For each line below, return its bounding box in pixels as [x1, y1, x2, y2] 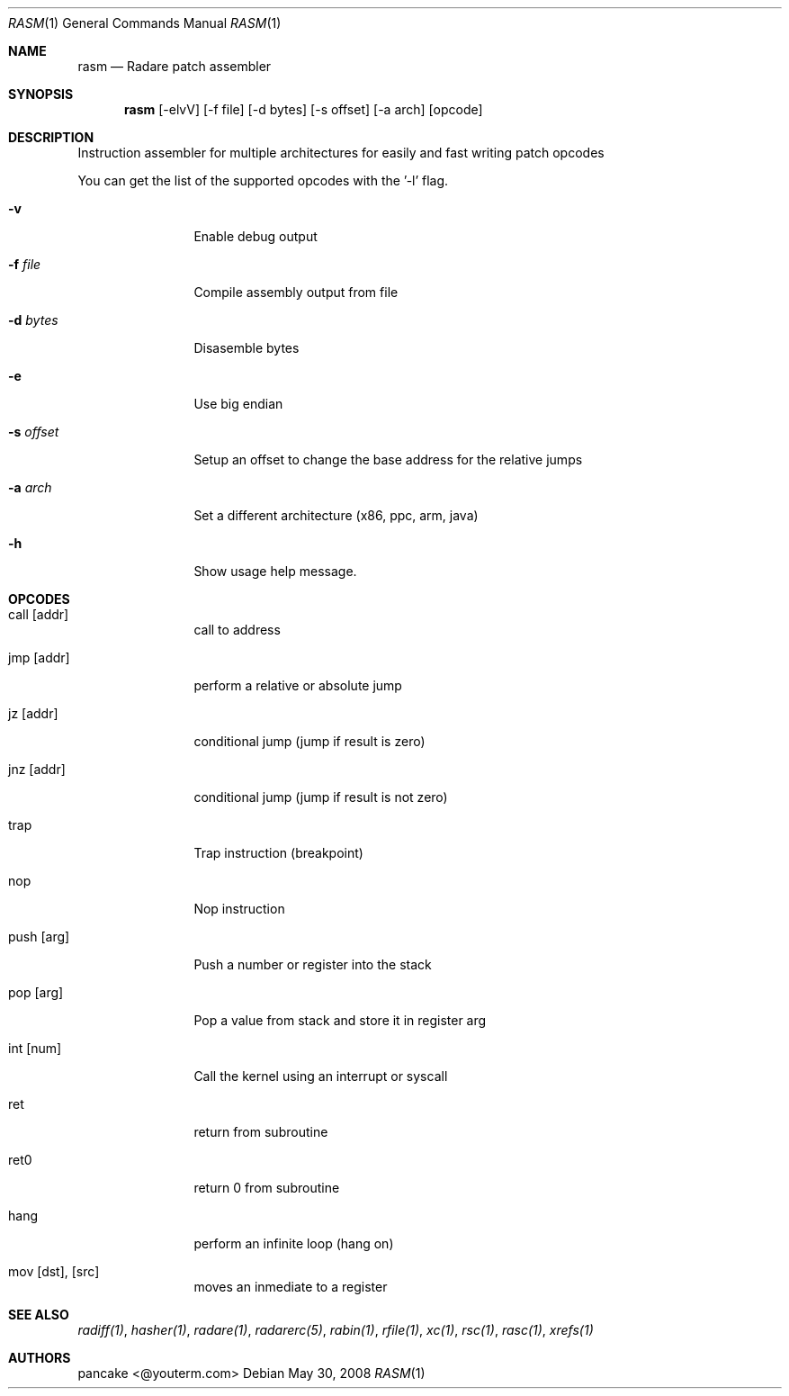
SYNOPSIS [8, 86, 74, 102]
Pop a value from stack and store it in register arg [193, 1013, 487, 1028]
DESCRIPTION [8, 130, 94, 145]
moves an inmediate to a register [193, 1279, 388, 1294]
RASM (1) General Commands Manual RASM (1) [8, 15, 282, 31]
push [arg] [8, 929, 70, 944]
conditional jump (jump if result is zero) [193, 734, 426, 749]
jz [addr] [8, 706, 58, 721]
